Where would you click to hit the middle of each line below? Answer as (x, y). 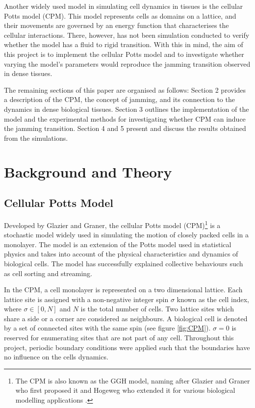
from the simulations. (36, 138)
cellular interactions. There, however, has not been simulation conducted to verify (127, 35)
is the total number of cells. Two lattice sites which (157, 309)
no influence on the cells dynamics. (56, 357)
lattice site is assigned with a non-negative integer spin (86, 299)
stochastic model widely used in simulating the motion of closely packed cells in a (126, 235)
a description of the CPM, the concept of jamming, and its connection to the (119, 99)
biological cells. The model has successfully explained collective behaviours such (124, 263)
